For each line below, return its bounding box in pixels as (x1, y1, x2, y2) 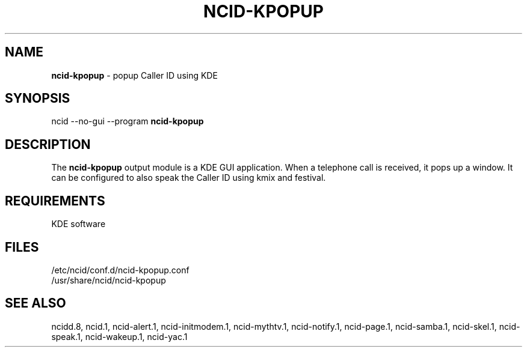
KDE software (51, 219, 106, 229)
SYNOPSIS (5, 91, 70, 106)
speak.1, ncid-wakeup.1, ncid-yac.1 (51, 331, 188, 342)
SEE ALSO (5, 296, 66, 311)
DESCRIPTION (5, 136, 91, 152)
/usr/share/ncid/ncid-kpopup (51, 275, 166, 285)
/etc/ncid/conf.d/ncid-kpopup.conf (51, 264, 190, 275)
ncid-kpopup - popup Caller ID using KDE (51, 70, 218, 80)
